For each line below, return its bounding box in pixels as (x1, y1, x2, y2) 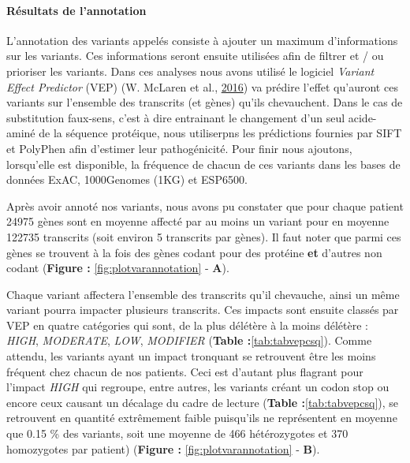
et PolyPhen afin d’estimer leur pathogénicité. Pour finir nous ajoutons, (6, 140, 352, 156)
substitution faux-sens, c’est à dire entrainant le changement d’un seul (6, 109, 345, 125)
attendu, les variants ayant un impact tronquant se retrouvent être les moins (6, 348, 376, 364)
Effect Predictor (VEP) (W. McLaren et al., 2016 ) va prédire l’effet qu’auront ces (6, 78, 398, 95)
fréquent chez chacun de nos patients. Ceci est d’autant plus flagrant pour (6, 363, 363, 379)
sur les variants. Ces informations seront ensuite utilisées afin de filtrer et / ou (6, 47, 384, 64)
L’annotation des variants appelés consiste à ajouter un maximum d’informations (6, 32, 398, 48)
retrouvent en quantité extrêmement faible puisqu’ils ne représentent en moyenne (6, 409, 397, 426)
